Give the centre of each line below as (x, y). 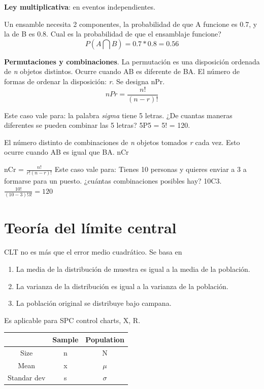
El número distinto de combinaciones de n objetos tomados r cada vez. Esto (122, 142)
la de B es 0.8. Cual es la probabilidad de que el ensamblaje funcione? (113, 34)
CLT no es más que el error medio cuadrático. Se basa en (93, 252)
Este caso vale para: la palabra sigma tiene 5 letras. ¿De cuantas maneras (118, 115)
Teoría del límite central (90, 227)
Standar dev (27, 378)
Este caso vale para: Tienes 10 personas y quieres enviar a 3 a (151, 169)
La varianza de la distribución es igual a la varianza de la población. (122, 286)
